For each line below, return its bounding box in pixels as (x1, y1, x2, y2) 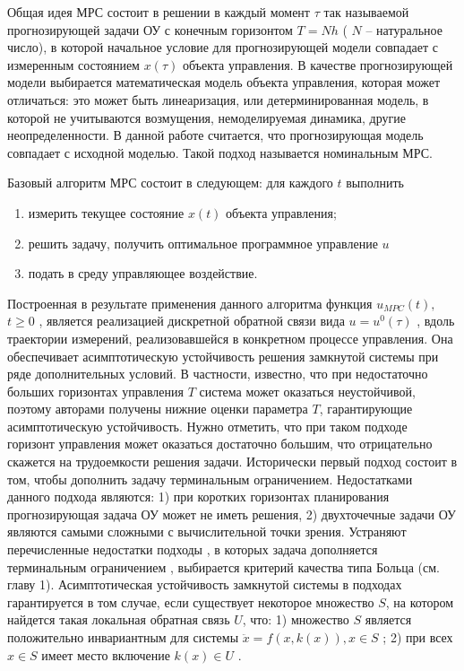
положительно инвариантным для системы (7, 628, 239, 646)
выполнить (346, 173, 404, 192)
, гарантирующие (319, 399, 413, 418)
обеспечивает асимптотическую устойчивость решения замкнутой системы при (7, 346, 439, 365)
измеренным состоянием (7, 55, 140, 74)
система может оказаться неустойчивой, (199, 381, 416, 400)
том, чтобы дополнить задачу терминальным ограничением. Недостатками (7, 469, 413, 488)
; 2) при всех (382, 628, 453, 646)
